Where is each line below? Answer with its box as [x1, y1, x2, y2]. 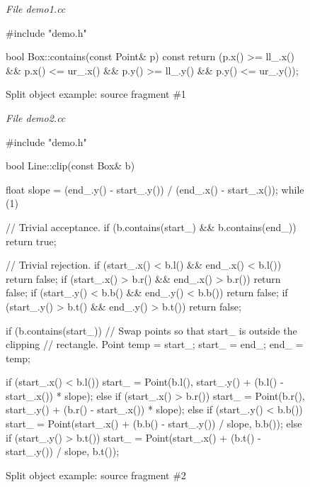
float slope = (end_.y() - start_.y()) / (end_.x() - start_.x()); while [6, 181, 304, 196]
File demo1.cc [6, 1, 66, 16]
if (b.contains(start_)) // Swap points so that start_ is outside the [6, 323, 297, 337]
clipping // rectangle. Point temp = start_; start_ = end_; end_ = [6, 337, 304, 352]
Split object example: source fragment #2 [6, 467, 186, 482]
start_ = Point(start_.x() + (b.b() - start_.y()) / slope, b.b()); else [6, 416, 302, 431]
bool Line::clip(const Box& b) [6, 158, 135, 173]
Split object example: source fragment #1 [6, 86, 186, 101]
